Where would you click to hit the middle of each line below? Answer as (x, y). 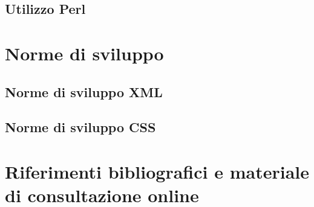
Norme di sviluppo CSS (80, 127)
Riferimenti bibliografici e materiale (157, 171)
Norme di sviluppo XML (84, 91)
